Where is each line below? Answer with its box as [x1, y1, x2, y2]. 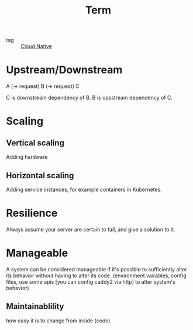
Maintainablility [6, 301, 64, 311]
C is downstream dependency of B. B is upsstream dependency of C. [6, 94, 173, 101]
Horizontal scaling [6, 171, 74, 181]
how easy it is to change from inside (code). [6, 317, 112, 324]
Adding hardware [6, 154, 48, 161]
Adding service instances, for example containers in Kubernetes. [6, 186, 162, 193]
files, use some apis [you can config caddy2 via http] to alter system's [6, 278, 175, 285]
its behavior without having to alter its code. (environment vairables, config [6, 272, 187, 279]
